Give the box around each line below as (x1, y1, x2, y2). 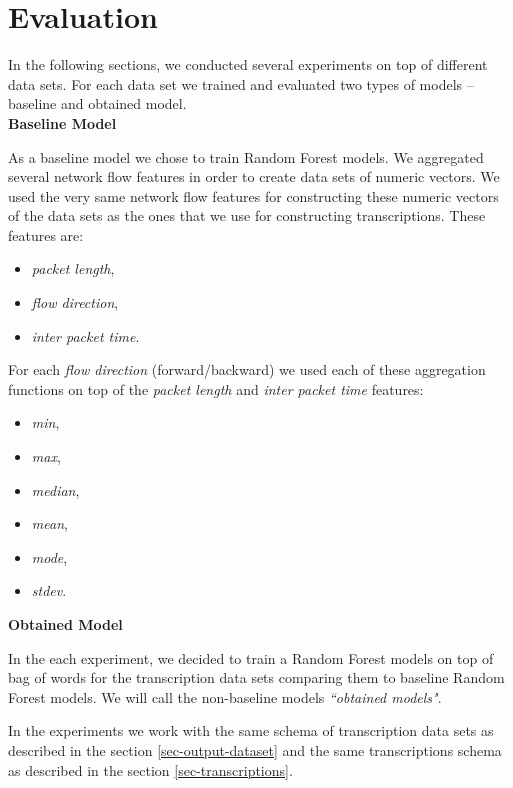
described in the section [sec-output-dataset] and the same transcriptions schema (8, 739, 502, 760)
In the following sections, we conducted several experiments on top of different (8, 54, 488, 75)
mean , (31, 513, 68, 534)
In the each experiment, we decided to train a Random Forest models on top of (8, 647, 494, 668)
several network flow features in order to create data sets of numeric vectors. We (8, 166, 500, 187)
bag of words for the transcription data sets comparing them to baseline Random (8, 667, 505, 688)
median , (31, 479, 80, 500)
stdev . (31, 580, 67, 601)
